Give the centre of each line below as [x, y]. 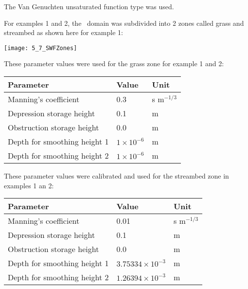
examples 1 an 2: [29, 185]
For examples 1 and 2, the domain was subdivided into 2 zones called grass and [124, 23]
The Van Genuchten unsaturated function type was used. [89, 6]
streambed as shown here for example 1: [63, 32]
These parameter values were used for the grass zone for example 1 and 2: [114, 63]
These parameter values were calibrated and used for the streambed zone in [116, 176]
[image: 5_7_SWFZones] [41, 48]
